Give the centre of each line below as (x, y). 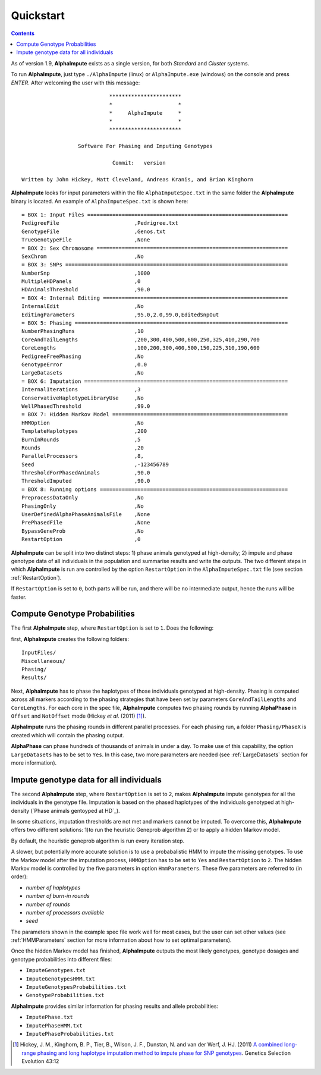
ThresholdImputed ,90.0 (86, 481)
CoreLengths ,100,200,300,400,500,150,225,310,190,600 (141, 348)
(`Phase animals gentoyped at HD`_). (75, 810)
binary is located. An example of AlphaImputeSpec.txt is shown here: (100, 201)
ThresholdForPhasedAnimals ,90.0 (86, 473)
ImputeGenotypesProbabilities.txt (76, 987)
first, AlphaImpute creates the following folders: (70, 639)
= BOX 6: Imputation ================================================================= (155, 381)
